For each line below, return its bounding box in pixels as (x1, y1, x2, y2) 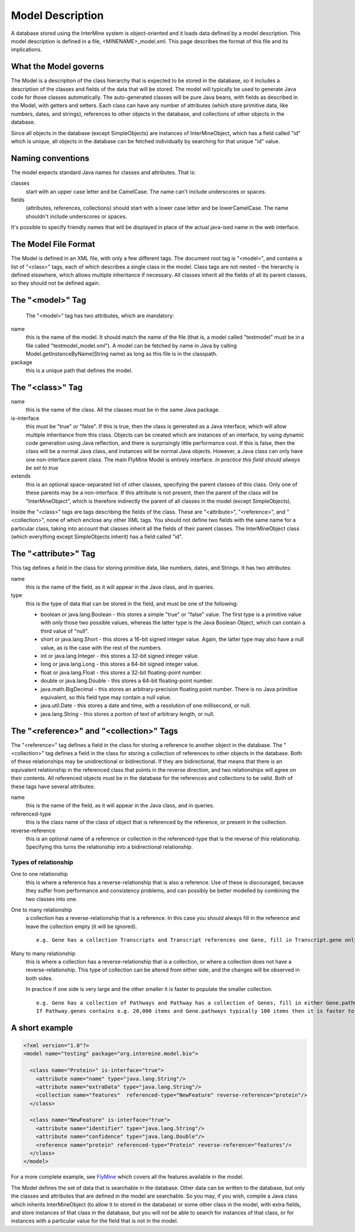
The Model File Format (11, 239, 95, 249)
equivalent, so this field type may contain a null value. (40, 694, 172, 701)
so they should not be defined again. (11, 280, 101, 287)
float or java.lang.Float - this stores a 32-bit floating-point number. (40, 669, 202, 676)
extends (11, 473, 31, 480)
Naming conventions (11, 153, 90, 163)
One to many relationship (11, 906, 72, 913)
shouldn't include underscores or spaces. (25, 213, 127, 220)
